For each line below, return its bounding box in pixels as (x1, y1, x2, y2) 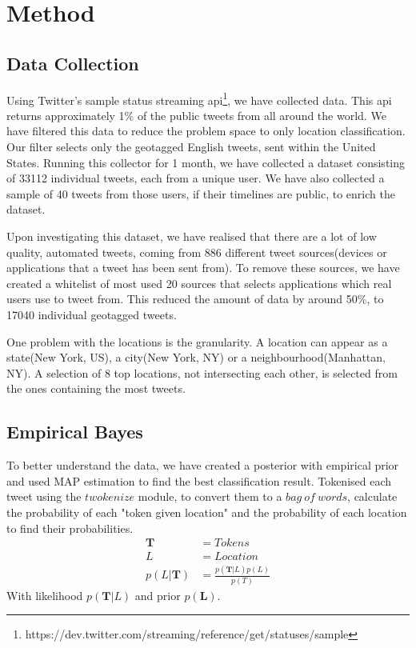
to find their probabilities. (6, 519, 134, 536)
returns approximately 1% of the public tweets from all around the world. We (6, 106, 386, 123)
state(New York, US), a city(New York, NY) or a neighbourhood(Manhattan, (6, 349, 386, 366)
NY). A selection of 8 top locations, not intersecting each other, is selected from (6, 364, 398, 381)
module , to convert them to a (138, 488, 282, 505)
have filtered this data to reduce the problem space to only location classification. (6, 122, 406, 139)
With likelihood (6, 586, 83, 603)
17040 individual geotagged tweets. (6, 306, 177, 322)
